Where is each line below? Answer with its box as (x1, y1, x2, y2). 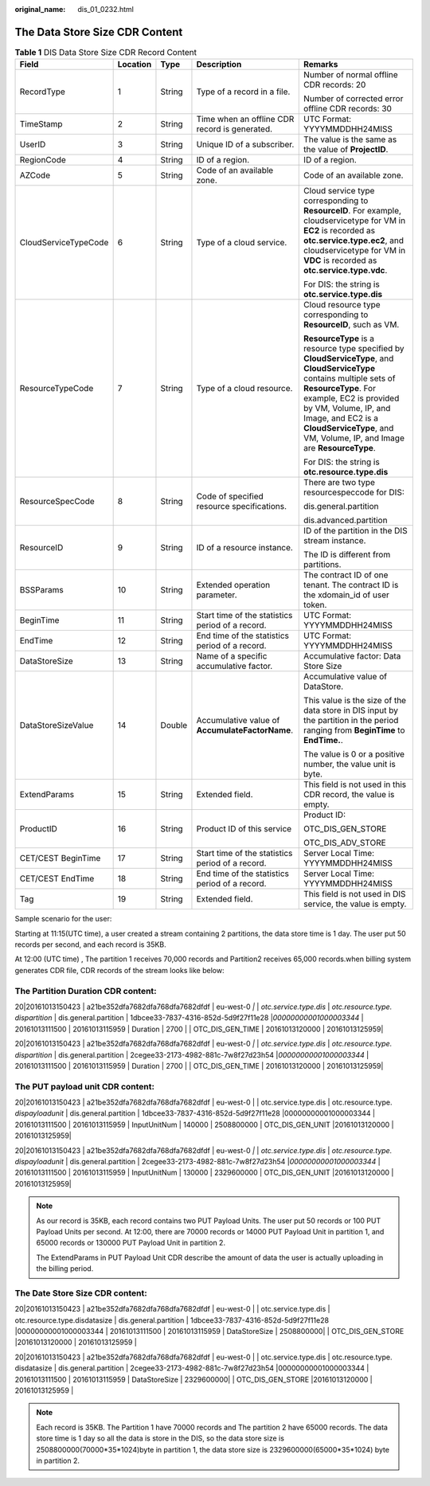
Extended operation (196, 580, 271, 591)
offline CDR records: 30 (303, 104, 392, 115)
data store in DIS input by (303, 705, 398, 716)
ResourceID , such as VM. (303, 319, 400, 330)
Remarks (303, 59, 338, 70)
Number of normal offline (303, 69, 398, 80)
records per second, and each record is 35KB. (14, 940, 166, 949)
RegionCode (19, 154, 67, 166)
